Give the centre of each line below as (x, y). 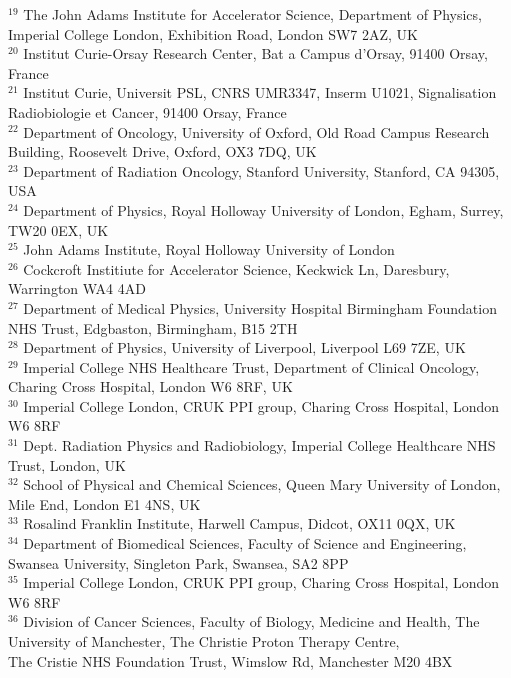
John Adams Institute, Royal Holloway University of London (209, 249)
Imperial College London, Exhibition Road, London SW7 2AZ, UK (213, 33)
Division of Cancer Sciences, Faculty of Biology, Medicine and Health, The (251, 621)
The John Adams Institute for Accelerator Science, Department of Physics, (252, 14)
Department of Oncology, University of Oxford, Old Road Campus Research (256, 131)
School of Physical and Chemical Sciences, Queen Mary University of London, (262, 484)
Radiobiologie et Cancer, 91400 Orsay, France (147, 111)
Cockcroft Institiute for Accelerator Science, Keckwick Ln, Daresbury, (236, 268)
